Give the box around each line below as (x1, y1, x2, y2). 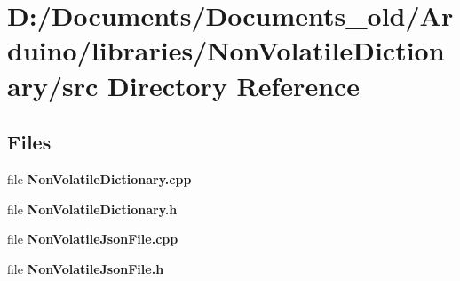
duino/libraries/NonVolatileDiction (7, 32, 445, 68)
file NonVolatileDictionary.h (7, 199, 178, 218)
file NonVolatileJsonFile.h (7, 259, 164, 277)
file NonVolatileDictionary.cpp (7, 169, 192, 188)
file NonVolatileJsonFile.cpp (7, 229, 178, 248)
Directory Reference (107, 67, 361, 103)
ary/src (7, 67, 99, 103)
